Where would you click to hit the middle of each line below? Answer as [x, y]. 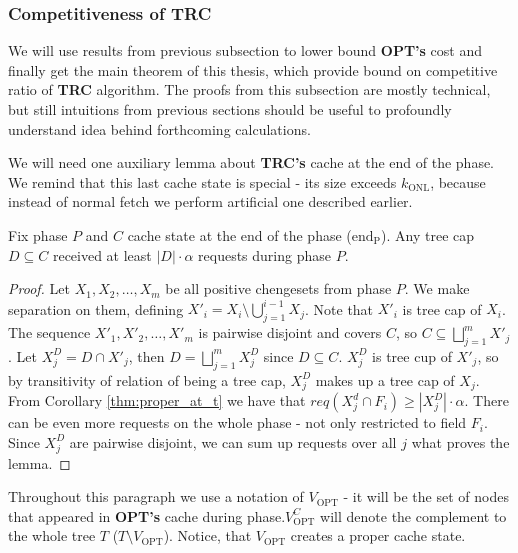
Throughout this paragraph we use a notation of [156, 496]
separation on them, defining [96, 308]
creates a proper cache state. [378, 535]
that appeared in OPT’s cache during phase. [147, 515]
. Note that [339, 308]
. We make [437, 288]
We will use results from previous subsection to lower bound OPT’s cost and [245, 50]
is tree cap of [442, 308]
